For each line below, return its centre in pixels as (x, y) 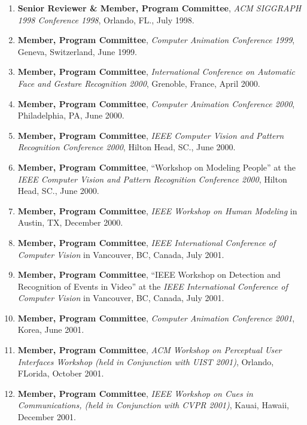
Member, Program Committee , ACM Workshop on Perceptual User (150, 350)
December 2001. (47, 417)
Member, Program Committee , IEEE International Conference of (147, 242)
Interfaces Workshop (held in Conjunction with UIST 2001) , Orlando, (146, 361)
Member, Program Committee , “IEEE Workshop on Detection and (149, 274)
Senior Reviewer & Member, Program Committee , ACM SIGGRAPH (159, 8)
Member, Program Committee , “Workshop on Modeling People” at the (156, 167)
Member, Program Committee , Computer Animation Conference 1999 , (156, 40)
